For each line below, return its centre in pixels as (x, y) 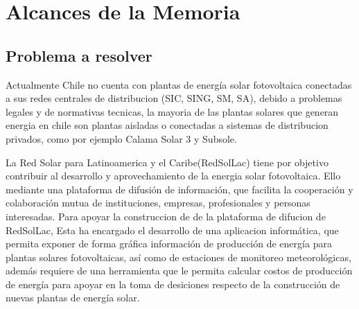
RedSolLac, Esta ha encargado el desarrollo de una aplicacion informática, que (172, 230)
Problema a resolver (79, 55)
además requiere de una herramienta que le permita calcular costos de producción (179, 271)
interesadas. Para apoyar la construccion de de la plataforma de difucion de (166, 216)
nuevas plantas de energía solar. (73, 298)
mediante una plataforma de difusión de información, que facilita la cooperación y (179, 189)
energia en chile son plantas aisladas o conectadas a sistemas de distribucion (167, 125)
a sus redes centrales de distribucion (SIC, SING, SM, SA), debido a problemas (174, 98)
